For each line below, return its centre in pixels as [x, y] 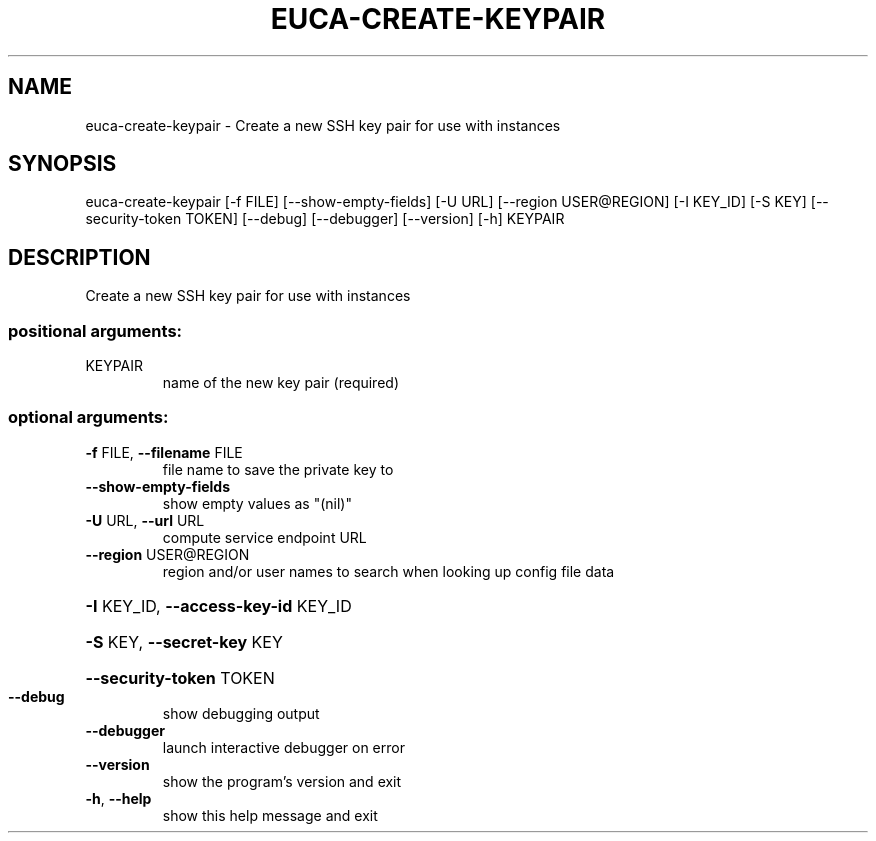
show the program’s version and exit [282, 781]
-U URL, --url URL [145, 520]
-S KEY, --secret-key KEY [184, 641]
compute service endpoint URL [264, 537]
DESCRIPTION [79, 257]
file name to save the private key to [278, 469]
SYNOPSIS [62, 164]
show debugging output [241, 713]
